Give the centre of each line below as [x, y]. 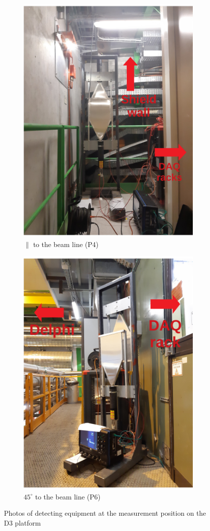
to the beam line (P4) [66, 244]
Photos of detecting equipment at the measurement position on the [105, 513]
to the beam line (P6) [68, 496]
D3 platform [22, 522]
